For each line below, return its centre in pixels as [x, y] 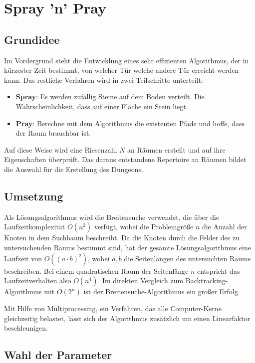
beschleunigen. [26, 328]
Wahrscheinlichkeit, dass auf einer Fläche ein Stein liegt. [102, 106]
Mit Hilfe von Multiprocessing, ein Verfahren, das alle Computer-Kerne [113, 308]
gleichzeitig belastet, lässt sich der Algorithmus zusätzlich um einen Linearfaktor [127, 318]
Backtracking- [207, 280]
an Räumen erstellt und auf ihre [176, 149]
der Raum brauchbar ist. [53, 133]
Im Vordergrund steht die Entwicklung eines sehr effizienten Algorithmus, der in [127, 60]
